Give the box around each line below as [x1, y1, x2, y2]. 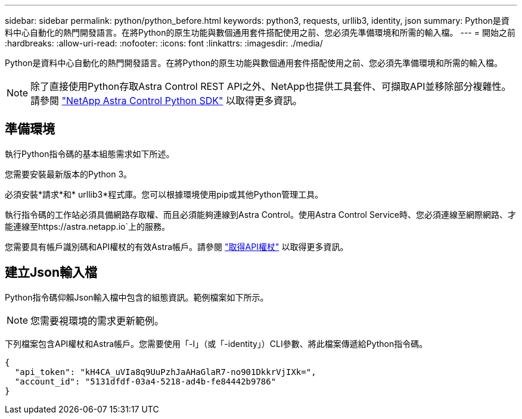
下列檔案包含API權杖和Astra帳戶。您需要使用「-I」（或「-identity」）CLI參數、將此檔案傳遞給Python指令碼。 [5, 338, 428, 349]
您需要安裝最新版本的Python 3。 [5, 168, 132, 179]
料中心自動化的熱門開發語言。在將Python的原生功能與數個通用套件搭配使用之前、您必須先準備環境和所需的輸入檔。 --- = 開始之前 [5, 27, 515, 37]
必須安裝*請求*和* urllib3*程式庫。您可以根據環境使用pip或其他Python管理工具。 [5, 189, 324, 199]
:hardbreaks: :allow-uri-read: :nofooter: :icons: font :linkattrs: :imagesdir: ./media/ [5, 38, 323, 48]
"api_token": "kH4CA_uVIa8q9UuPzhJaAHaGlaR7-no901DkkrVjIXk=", [14, 367, 316, 377]
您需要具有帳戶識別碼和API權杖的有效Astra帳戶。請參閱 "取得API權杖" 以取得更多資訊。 [5, 241, 349, 252]
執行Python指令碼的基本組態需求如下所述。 [5, 148, 175, 159]
